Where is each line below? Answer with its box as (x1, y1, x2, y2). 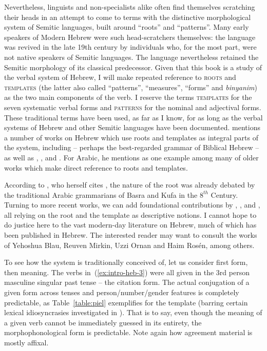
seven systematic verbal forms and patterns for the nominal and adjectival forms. (4, 101, 261, 112)
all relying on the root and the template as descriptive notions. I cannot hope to (4, 209, 257, 220)
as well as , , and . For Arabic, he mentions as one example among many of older (4, 152, 259, 162)
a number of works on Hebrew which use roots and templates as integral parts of (4, 132, 258, 142)
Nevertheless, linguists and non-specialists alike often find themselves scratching (4, 2, 255, 12)
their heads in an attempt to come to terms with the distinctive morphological (4, 11, 251, 22)
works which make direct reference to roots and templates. (4, 162, 188, 173)
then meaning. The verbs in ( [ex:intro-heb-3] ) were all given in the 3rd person (4, 266, 250, 277)
